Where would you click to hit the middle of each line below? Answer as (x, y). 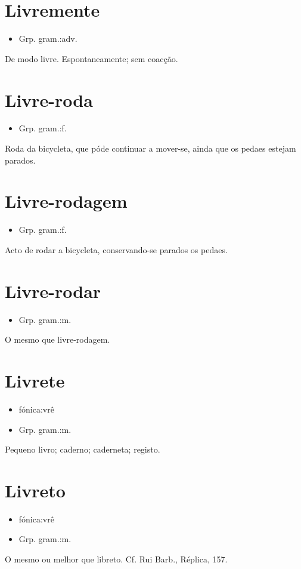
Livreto (35, 490)
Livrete (35, 381)
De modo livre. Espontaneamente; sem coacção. (91, 58)
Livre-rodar (53, 290)
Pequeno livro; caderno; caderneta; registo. (83, 449)
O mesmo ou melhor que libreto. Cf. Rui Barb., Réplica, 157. (116, 559)
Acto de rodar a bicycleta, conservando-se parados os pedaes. (116, 249)
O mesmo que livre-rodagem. (58, 339)
